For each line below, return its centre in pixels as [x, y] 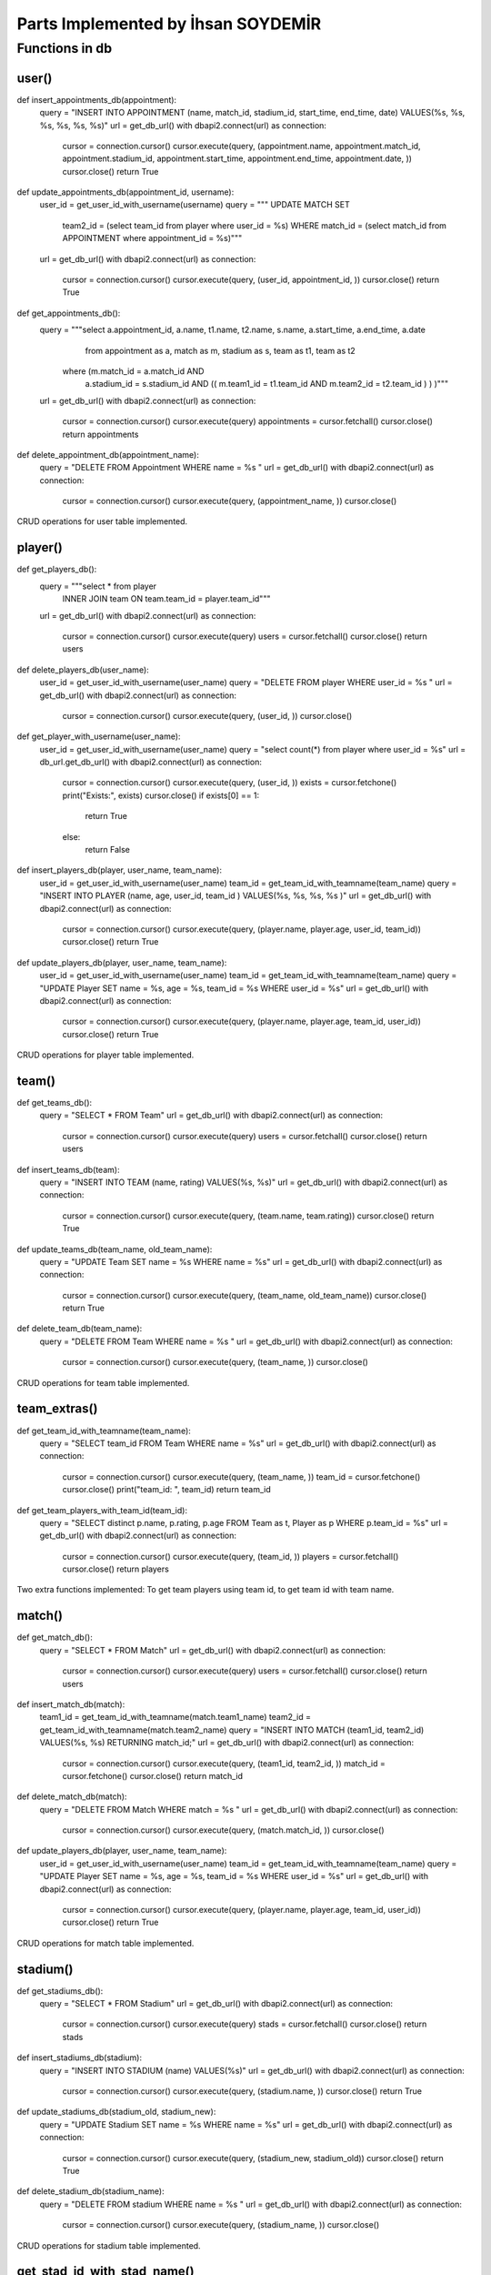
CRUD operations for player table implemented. [105, 1055]
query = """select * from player [98, 586]
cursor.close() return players [116, 1569]
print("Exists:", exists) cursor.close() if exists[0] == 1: [161, 795]
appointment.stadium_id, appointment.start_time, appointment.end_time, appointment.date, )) [237, 158]
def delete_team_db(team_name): [80, 1329]
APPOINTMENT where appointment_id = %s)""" [152, 238]
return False [108, 850]
